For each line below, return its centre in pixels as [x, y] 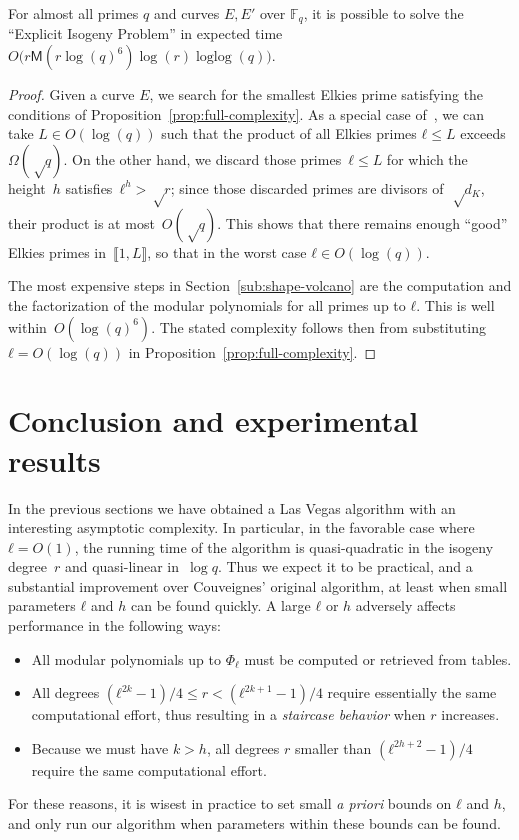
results [54, 459]
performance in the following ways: [114, 625]
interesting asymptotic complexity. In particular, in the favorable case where [241, 527]
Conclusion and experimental [213, 420]
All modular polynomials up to [126, 658]
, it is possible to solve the [383, 13]
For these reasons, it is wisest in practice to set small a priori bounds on [230, 803]
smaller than [333, 747]
